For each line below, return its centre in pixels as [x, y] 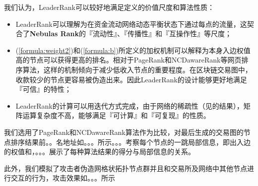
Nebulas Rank [54, 33]
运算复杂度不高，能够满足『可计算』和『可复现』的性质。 [116, 115]
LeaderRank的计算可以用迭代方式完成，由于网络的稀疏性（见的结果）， [129, 105]
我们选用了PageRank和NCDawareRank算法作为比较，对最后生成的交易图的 [124, 132]
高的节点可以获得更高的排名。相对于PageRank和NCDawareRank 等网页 [129, 60]
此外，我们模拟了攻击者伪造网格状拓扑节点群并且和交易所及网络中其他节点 [126, 168]
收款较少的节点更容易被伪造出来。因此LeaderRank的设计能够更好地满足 [131, 79]
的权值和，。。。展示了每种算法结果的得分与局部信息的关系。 [99, 152]
